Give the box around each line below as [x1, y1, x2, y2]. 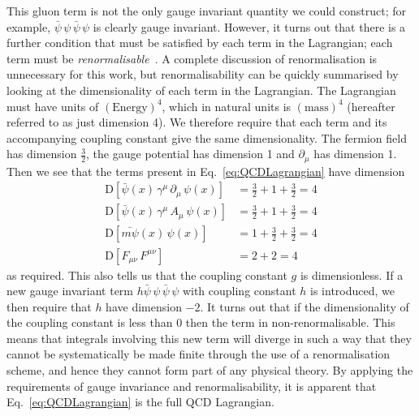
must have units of [6, 97, 99, 114]
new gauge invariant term [6, 282, 134, 299]
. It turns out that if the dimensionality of [200, 298, 409, 315]
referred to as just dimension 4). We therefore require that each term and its [6, 114, 387, 131]
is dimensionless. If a [300, 266, 404, 283]
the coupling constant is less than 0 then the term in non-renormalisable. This [6, 314, 395, 331]
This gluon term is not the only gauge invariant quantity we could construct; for [6, 2, 406, 19]
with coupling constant [182, 282, 296, 299]
